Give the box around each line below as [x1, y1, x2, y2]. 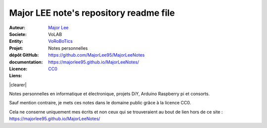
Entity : [9, 38, 23, 44]
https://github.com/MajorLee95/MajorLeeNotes [48, 52, 145, 58]
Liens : [9, 73, 22, 79]
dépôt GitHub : [9, 52, 39, 58]
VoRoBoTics [48, 38, 73, 44]
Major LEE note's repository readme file [9, 7, 175, 18]
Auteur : [9, 25, 26, 31]
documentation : [9, 59, 43, 65]
